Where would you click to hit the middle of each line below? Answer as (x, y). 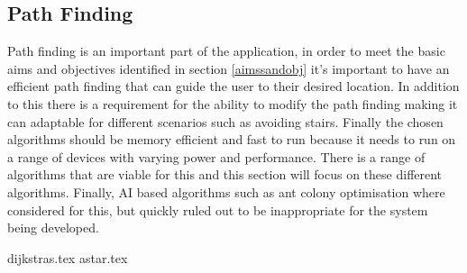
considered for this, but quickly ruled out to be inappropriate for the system (218, 209)
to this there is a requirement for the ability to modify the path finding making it (233, 103)
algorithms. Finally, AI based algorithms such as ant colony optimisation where (226, 191)
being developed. (53, 227)
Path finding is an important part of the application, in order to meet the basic (226, 51)
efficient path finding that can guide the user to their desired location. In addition (233, 86)
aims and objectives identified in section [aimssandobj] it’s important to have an (229, 68)
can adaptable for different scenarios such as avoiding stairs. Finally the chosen (225, 121)
